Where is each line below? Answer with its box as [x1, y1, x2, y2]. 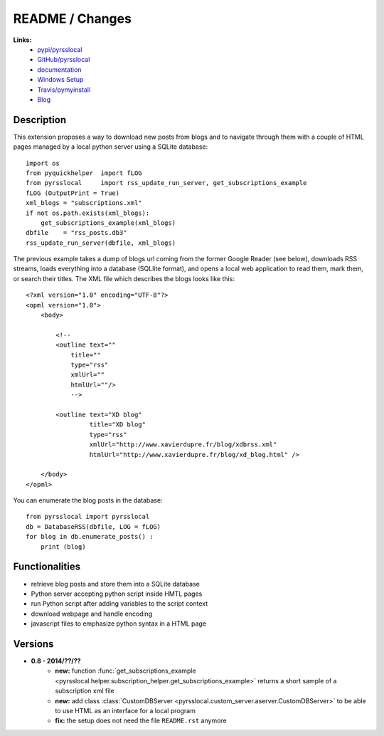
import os [26, 159, 60, 167]
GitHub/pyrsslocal [37, 56, 90, 64]
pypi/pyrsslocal [37, 45, 82, 53]
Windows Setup [37, 75, 84, 84]
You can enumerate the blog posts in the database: [13, 496, 163, 505]
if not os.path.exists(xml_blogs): [26, 209, 150, 217]
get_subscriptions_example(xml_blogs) [40, 219, 176, 227]
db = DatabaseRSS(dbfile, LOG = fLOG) [26, 522, 161, 530]
